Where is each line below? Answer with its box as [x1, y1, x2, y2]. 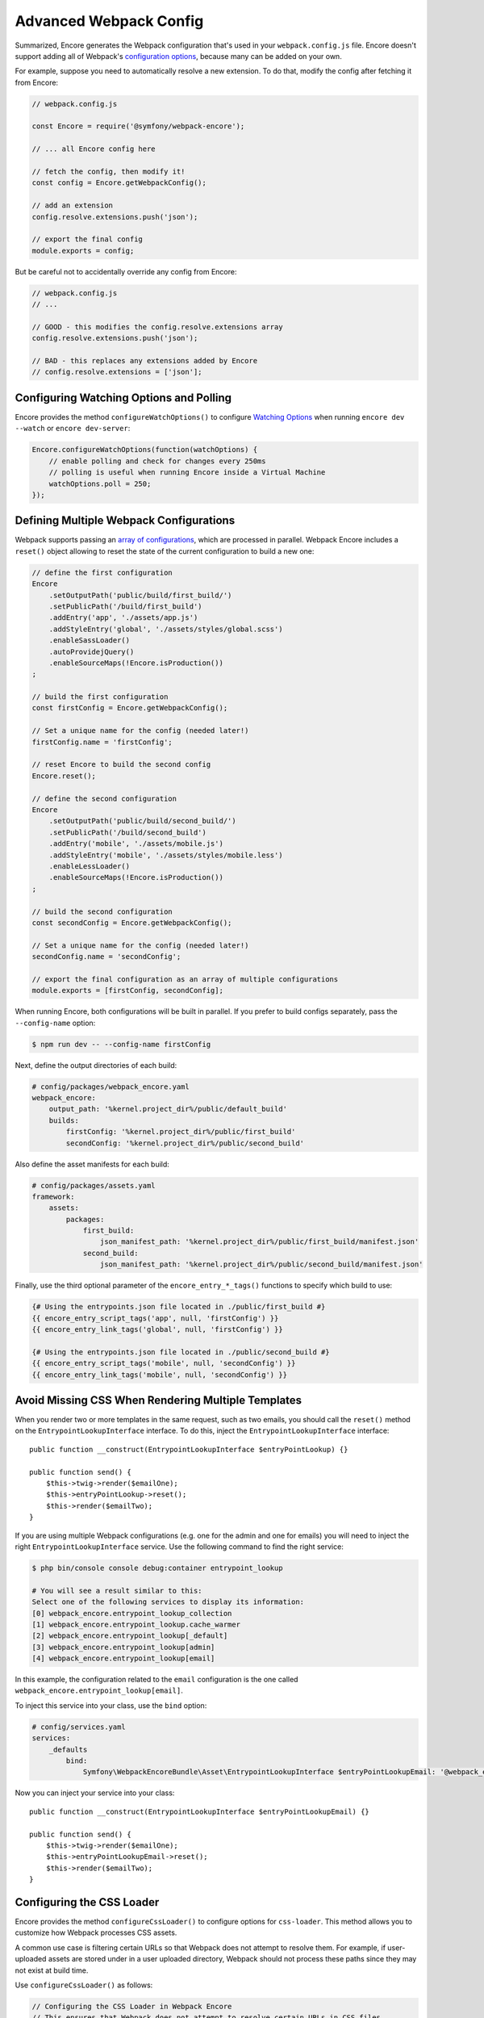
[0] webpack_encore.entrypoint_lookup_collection [31, 1609, 232, 1618]
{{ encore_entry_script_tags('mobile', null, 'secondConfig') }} [31, 1359, 296, 1368]
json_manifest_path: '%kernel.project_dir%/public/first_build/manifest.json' [99, 1237, 419, 1246]
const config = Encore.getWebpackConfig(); [31, 178, 207, 187]
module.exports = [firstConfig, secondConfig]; [31, 986, 223, 995]
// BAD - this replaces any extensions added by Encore [31, 356, 258, 366]
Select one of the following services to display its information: [31, 1597, 305, 1606]
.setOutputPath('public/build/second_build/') [48, 816, 237, 826]
